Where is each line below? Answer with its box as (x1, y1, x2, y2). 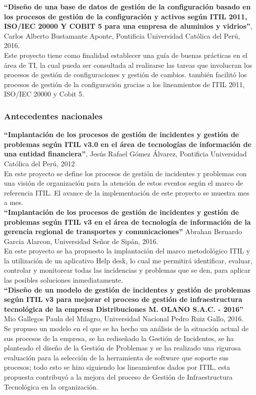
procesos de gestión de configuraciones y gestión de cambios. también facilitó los (4, 69, 247, 80)
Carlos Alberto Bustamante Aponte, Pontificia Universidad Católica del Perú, (4, 30, 240, 41)
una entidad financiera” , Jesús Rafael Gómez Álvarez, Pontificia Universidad (4, 148, 247, 159)
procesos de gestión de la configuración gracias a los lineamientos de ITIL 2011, (4, 79, 245, 89)
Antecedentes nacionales (4, 109, 103, 122)
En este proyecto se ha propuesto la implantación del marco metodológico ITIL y (4, 246, 250, 256)
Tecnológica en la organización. (4, 381, 99, 392)
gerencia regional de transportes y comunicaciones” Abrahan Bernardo (4, 226, 242, 237)
